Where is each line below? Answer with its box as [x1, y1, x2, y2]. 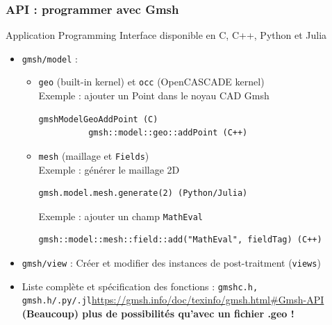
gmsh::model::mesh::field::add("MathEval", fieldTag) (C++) [38, 235, 322, 245]
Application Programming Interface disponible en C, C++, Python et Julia [6, 28, 327, 42]
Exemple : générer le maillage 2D [38, 162, 180, 176]
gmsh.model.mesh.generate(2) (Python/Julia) [38, 188, 248, 199]
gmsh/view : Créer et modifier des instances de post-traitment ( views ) [22, 256, 321, 269]
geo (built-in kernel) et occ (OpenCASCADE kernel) [38, 74, 265, 89]
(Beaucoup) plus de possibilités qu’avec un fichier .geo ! [22, 306, 294, 320]
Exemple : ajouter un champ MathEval [38, 208, 204, 223]
